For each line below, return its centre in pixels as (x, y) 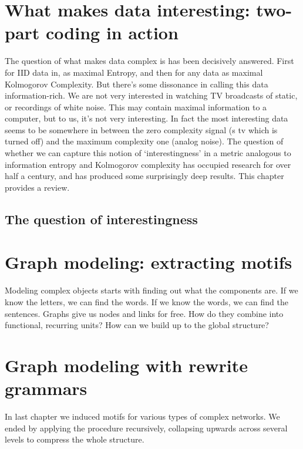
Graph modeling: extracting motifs (149, 262)
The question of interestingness (101, 219)
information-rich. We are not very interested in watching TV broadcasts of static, (151, 95)
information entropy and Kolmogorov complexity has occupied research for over (148, 164)
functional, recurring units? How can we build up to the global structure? (137, 325)
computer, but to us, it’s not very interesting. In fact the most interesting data (147, 118)
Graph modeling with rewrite (126, 365)
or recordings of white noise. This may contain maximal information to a (136, 107)
